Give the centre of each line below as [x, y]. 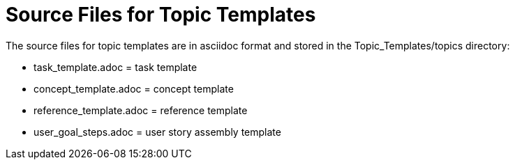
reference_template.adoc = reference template [141, 110]
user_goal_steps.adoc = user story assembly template [157, 132]
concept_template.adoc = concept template [134, 88]
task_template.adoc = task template [115, 67]
